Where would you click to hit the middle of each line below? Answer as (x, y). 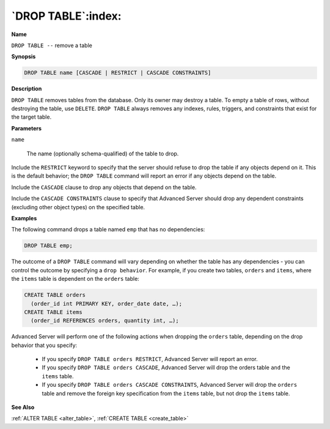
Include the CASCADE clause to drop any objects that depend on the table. (104, 187)
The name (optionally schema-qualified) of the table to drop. (103, 154)
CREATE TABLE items (53, 312)
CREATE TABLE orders (55, 295)
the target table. (31, 117)
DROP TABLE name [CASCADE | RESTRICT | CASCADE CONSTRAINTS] (118, 73)
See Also (23, 407)
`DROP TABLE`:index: (66, 16)
